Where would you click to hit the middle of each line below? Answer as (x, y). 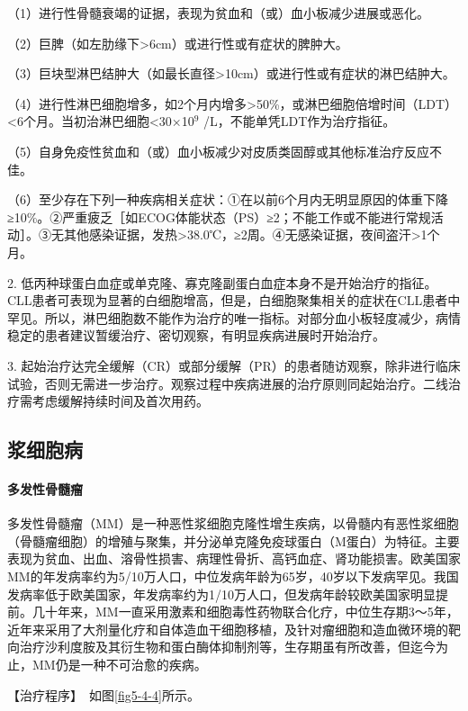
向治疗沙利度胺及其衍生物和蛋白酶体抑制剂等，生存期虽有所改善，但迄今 (221, 647)
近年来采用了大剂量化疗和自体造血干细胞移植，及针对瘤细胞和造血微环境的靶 (234, 629)
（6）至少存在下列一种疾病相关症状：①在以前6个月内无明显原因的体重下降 (228, 199)
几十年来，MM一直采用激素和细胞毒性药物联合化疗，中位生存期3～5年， (245, 612)
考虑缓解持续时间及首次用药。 (120, 401)
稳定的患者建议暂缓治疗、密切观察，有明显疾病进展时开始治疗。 (196, 335)
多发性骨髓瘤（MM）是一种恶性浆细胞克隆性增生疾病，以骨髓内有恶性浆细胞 (233, 523)
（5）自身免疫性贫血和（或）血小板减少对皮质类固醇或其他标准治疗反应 (218, 151)
